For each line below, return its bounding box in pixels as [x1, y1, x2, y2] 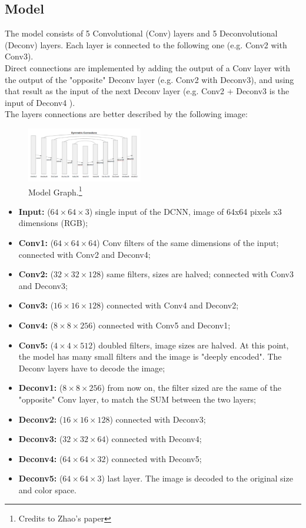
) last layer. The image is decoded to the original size [101, 472, 293, 484]
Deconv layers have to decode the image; [18, 361, 165, 374]
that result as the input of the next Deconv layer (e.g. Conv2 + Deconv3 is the [5, 85, 290, 97]
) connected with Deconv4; [105, 433, 202, 445]
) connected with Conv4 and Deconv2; [101, 299, 239, 311]
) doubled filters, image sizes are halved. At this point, [92, 338, 289, 351]
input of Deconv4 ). [5, 96, 75, 108]
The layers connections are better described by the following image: [5, 108, 248, 120]
